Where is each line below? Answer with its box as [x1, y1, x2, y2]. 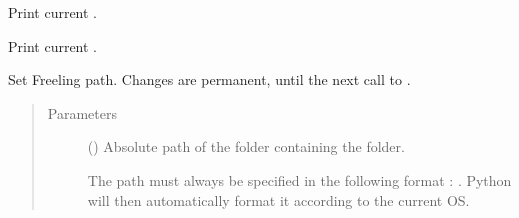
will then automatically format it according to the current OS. [87, 189, 470, 210]
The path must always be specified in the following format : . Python [87, 169, 512, 190]
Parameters [47, 102, 117, 123]
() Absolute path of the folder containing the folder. [87, 136, 405, 157]
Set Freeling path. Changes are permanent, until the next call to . [8, 69, 411, 90]
